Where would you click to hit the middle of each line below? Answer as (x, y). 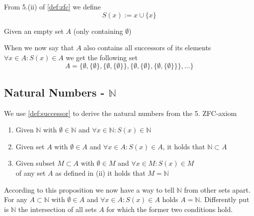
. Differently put (225, 199)
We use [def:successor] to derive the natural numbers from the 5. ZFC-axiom (121, 113)
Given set (30, 146)
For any (16, 199)
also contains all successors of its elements (147, 48)
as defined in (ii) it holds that (100, 172)
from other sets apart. (217, 189)
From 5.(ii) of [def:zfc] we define (52, 6)
